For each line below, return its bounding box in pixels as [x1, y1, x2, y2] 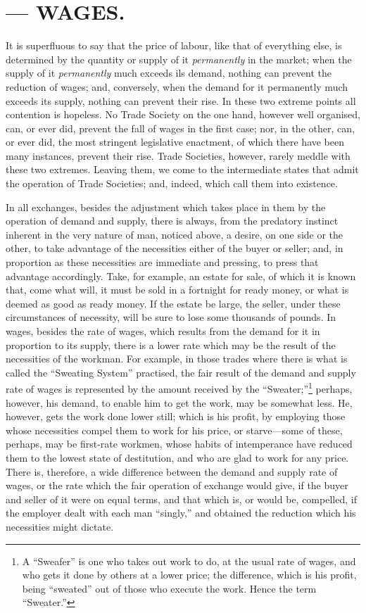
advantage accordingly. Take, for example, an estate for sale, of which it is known [6, 268, 356, 283]
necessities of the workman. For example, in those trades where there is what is [6, 351, 348, 366]
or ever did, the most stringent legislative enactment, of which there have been [6, 134, 345, 149]
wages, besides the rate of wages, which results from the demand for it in [6, 324, 320, 338]
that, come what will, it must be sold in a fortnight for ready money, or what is [6, 282, 349, 297]
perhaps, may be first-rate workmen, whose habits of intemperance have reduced [6, 436, 353, 451]
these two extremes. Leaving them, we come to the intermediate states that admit [6, 162, 359, 177]
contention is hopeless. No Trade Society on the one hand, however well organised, [6, 107, 361, 122]
